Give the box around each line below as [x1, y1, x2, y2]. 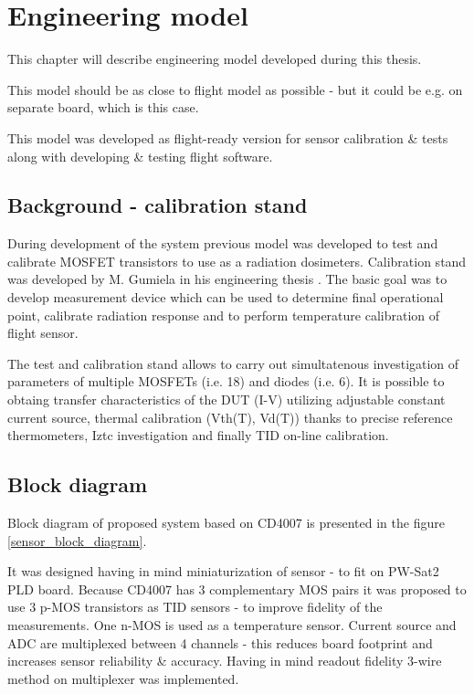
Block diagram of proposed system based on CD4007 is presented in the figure [7, 513, 445, 532]
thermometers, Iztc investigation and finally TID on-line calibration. [7, 426, 389, 445]
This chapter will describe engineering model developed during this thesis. [7, 49, 422, 68]
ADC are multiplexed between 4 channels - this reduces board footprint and [7, 633, 433, 652]
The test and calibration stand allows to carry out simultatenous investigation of [7, 353, 459, 373]
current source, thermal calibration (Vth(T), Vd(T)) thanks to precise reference [7, 407, 453, 426]
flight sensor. [7, 323, 79, 342]
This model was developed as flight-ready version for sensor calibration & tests [7, 128, 448, 147]
